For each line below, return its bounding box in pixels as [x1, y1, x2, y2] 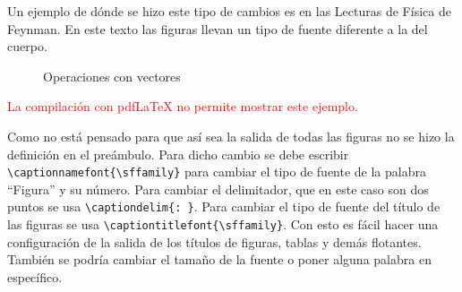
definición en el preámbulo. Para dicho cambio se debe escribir [7, 144, 349, 163]
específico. [7, 267, 63, 286]
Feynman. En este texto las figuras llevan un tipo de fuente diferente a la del [7, 19, 428, 38]
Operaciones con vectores [43, 66, 181, 85]
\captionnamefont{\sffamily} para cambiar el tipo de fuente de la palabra [7, 162, 426, 181]
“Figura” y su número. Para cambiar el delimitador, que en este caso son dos [7, 179, 429, 198]
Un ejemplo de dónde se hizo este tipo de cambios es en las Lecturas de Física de [7, 2, 451, 20]
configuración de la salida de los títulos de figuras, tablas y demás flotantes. [7, 232, 422, 251]
